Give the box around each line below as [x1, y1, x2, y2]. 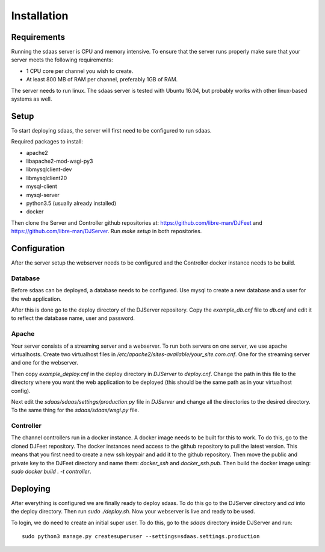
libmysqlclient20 [26, 174, 67, 181]
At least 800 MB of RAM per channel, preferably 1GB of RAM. [26, 76, 178, 83]
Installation [11, 9, 69, 22]
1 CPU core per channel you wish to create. [26, 67, 134, 75]
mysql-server [26, 191, 60, 198]
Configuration [11, 243, 65, 254]
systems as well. [11, 95, 52, 102]
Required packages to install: [11, 138, 84, 145]
